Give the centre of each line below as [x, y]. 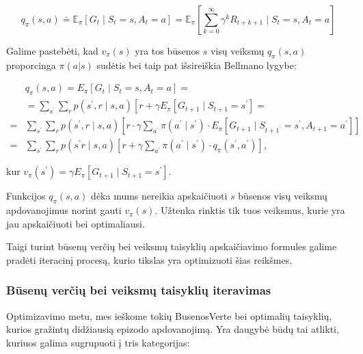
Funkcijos [26, 196]
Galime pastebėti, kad [52, 51]
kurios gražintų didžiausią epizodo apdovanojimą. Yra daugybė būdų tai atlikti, [173, 329]
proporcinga [31, 65]
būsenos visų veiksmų [283, 196]
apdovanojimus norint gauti [64, 210]
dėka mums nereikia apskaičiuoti [159, 196]
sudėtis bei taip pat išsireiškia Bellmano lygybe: [197, 65]
